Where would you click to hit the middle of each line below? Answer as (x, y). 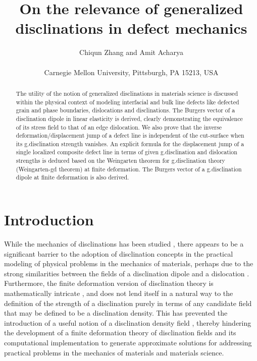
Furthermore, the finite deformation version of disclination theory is (109, 283)
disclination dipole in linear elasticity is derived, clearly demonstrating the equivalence (129, 118)
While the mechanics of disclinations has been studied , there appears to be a (124, 244)
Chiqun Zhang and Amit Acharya (131, 52)
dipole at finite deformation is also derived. (72, 177)
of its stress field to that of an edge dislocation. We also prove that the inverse (119, 127)
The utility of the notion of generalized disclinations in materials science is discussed (127, 93)
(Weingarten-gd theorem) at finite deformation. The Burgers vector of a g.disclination (129, 169)
